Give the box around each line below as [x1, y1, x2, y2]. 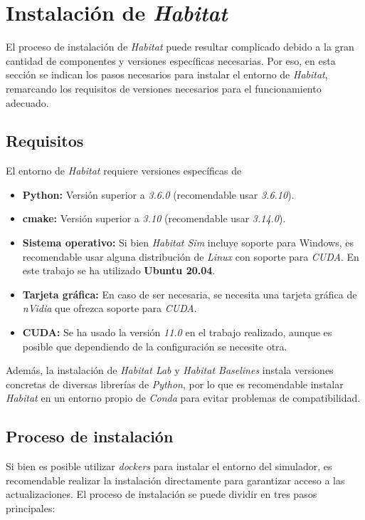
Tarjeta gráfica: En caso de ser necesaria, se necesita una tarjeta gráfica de [22, 286, 357, 301]
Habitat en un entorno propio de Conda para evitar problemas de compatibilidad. [6, 390, 361, 405]
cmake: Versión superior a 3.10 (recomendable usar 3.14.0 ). [22, 211, 286, 226]
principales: [6, 501, 55, 515]
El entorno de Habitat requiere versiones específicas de [6, 163, 242, 178]
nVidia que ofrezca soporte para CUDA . [22, 301, 197, 316]
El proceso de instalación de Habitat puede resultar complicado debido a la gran [6, 39, 354, 54]
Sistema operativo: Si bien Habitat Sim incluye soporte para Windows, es [22, 235, 354, 250]
